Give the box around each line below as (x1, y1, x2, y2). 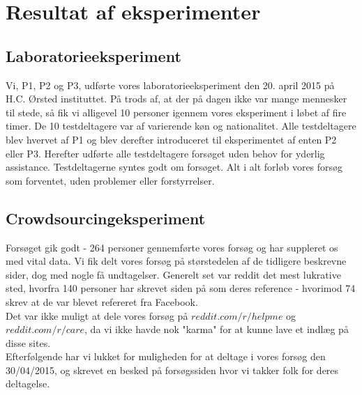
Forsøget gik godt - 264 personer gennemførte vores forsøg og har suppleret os (6, 240, 338, 254)
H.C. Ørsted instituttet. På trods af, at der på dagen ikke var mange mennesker (6, 91, 347, 106)
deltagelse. (6, 376, 50, 391)
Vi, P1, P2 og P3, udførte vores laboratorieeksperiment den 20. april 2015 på (6, 77, 335, 92)
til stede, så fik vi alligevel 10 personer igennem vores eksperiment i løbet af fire (6, 104, 347, 119)
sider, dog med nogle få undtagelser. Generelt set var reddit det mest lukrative (6, 267, 341, 281)
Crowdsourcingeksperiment (6, 207, 206, 229)
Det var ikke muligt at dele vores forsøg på (6, 308, 188, 323)
